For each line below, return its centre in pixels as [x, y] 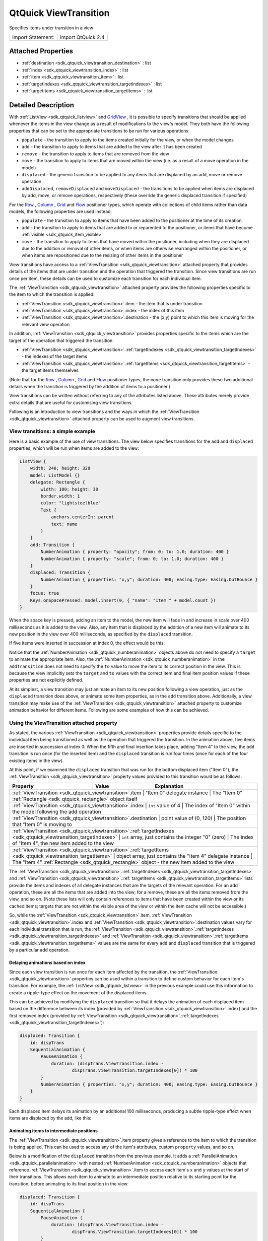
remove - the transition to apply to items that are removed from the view [96, 153]
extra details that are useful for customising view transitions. [71, 403]
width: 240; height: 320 [60, 468]
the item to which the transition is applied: [52, 294]
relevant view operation [46, 324]
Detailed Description [42, 105]
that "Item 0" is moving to [42, 824]
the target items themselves [50, 370]
